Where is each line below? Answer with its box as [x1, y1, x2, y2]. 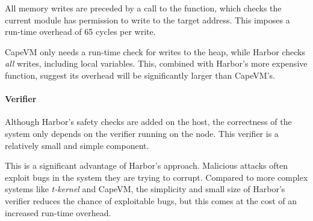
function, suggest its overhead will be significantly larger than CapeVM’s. [5, 68, 275, 81]
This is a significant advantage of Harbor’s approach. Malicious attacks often [5, 159, 288, 172]
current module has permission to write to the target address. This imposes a [5, 13, 290, 26]
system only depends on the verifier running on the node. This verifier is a [5, 127, 279, 139]
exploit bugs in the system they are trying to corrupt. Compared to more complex [5, 171, 308, 183]
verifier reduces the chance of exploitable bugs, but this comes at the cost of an [5, 194, 297, 207]
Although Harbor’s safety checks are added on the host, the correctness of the [5, 115, 292, 128]
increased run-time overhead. [5, 206, 111, 219]
